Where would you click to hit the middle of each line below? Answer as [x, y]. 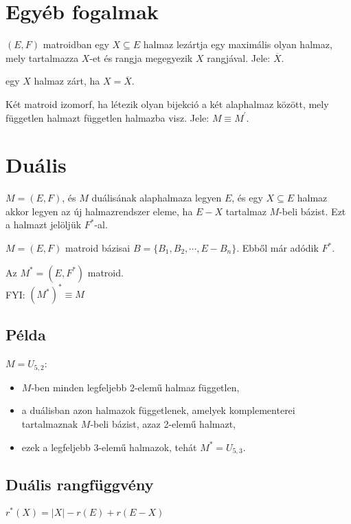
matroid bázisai [98, 248]
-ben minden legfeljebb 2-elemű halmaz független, [135, 387]
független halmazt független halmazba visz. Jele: [107, 117]
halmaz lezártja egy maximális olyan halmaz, [238, 44]
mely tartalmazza [42, 57]
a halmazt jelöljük [44, 225]
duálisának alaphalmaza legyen [157, 198]
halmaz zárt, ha [67, 81]
